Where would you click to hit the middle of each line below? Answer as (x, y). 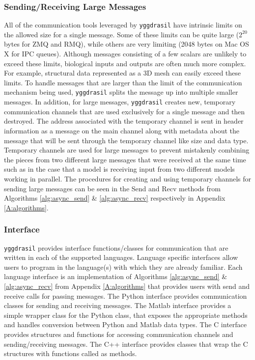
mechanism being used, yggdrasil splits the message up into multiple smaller (121, 92)
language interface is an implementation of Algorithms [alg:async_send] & (116, 276)
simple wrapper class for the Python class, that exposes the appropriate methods (126, 315)
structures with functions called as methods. (71, 353)
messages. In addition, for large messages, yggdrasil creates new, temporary (120, 102)
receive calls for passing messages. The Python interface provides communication (126, 296)
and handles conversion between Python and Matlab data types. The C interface (126, 324)
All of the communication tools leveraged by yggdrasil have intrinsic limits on (123, 25)
